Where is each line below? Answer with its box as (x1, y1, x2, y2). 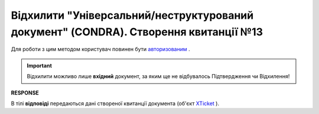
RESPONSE (11, 89, 40, 96)
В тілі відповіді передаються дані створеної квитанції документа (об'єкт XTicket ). (11, 100, 220, 107)
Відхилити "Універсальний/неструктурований (11, 9, 254, 22)
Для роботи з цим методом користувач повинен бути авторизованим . (11, 46, 190, 53)
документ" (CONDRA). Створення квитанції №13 (11, 25, 263, 38)
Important (27, 62, 53, 69)
